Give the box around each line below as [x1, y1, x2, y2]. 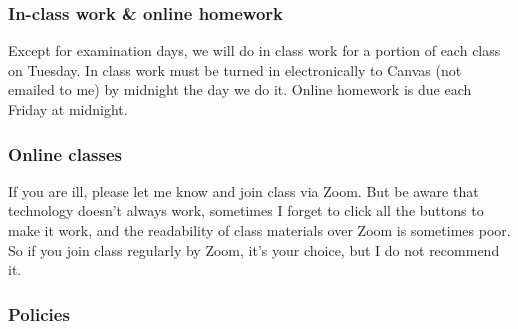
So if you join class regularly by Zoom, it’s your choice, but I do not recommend [8, 239, 500, 260]
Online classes [8, 141, 122, 166]
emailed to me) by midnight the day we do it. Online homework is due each [8, 79, 472, 100]
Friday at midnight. [8, 99, 128, 119]
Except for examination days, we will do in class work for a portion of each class [8, 40, 501, 61]
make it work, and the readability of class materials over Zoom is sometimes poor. [8, 220, 511, 240]
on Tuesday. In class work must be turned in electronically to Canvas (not [8, 59, 462, 80]
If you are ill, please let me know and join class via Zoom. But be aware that [8, 180, 479, 201]
